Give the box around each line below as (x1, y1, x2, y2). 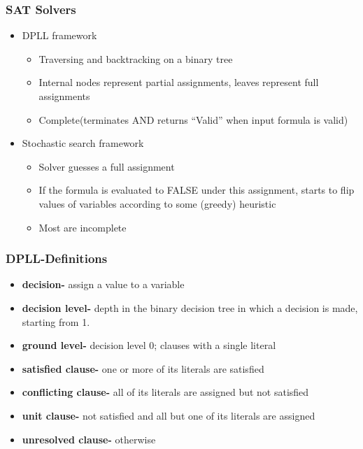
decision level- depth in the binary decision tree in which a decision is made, (22, 300, 358, 315)
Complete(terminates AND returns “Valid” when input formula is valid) (38, 112, 348, 127)
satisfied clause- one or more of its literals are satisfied (22, 361, 264, 376)
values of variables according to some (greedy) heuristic (38, 196, 276, 211)
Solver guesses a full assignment (38, 159, 175, 173)
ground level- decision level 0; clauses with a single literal (22, 338, 276, 352)
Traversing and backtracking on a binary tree (38, 51, 233, 66)
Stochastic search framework (22, 136, 144, 150)
